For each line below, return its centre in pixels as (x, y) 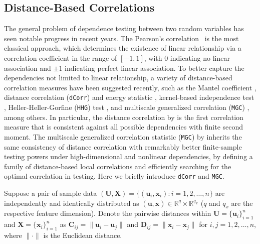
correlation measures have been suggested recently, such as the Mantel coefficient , (130, 87)
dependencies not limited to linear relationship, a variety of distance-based (118, 78)
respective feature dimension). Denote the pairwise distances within (108, 213)
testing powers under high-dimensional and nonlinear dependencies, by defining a (128, 156)
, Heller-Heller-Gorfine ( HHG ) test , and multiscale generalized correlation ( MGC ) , (127, 107)
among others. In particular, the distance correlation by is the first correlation (124, 117)
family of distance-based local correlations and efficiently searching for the (118, 166)
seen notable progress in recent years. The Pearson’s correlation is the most (121, 38)
